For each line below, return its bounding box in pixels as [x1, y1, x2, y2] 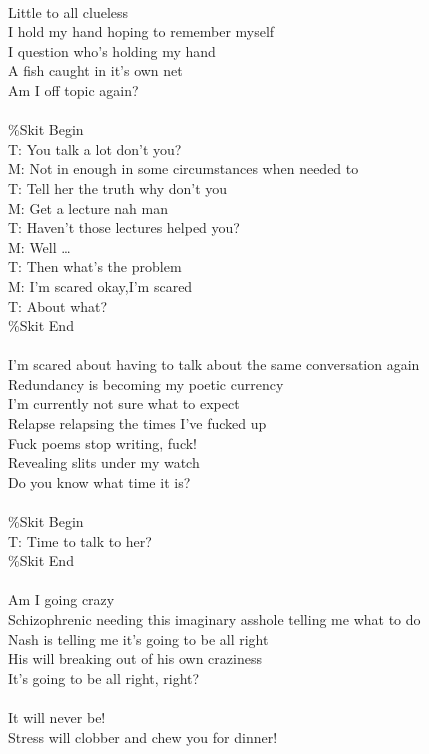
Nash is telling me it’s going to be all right [8, 628, 269, 649]
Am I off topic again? [8, 79, 139, 100]
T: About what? [8, 295, 108, 316]
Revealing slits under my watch [8, 452, 200, 473]
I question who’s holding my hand [8, 40, 216, 61]
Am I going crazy [8, 589, 115, 610]
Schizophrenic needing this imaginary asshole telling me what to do [8, 609, 421, 629]
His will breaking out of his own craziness [8, 648, 262, 669]
